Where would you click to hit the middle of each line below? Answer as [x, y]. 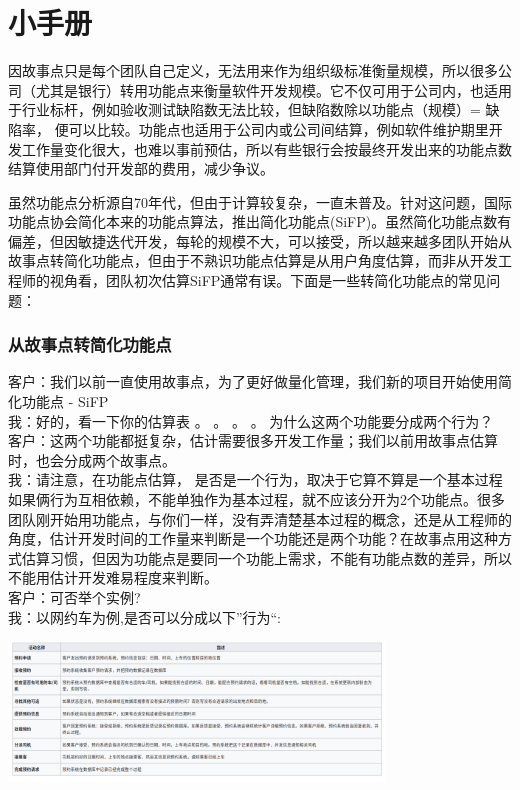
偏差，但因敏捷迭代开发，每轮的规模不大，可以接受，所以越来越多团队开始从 [260, 240]
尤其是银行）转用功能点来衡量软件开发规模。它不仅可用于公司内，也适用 [273, 89]
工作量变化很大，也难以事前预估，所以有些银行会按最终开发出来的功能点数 [266, 148]
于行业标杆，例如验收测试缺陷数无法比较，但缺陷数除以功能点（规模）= [244, 109]
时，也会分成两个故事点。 [92, 459]
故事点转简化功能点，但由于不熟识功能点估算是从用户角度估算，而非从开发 [253, 260]
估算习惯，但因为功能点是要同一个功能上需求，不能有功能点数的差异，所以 [266, 557]
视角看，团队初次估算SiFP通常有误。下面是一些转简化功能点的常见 [268, 280]
